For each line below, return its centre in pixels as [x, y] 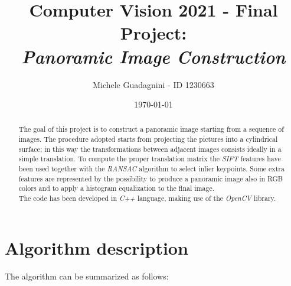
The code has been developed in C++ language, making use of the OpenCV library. [147, 198]
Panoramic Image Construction [153, 56]
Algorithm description [97, 247]
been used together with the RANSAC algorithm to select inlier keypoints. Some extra [151, 169]
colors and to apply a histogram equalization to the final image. [116, 188]
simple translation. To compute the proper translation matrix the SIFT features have [150, 159]
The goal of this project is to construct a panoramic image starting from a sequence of [151, 129]
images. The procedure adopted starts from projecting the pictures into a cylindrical [148, 139]
